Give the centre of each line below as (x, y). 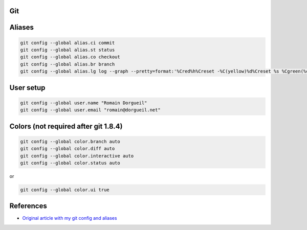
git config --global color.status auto (70, 163)
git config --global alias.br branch (68, 64)
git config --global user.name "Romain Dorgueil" (84, 103)
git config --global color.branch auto (70, 141)
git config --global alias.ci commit (68, 43)
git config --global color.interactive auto (77, 156)
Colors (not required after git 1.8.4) (66, 126)
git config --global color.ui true (65, 190)
